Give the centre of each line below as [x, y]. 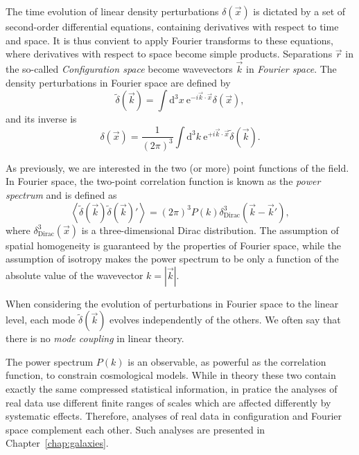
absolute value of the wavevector [75, 275]
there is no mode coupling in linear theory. [95, 338]
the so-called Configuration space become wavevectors [119, 69]
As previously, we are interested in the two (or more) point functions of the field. [177, 167]
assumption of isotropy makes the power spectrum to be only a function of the [172, 259]
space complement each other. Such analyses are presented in [135, 429]
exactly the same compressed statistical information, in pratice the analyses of [172, 389]
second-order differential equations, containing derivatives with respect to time [172, 26]
